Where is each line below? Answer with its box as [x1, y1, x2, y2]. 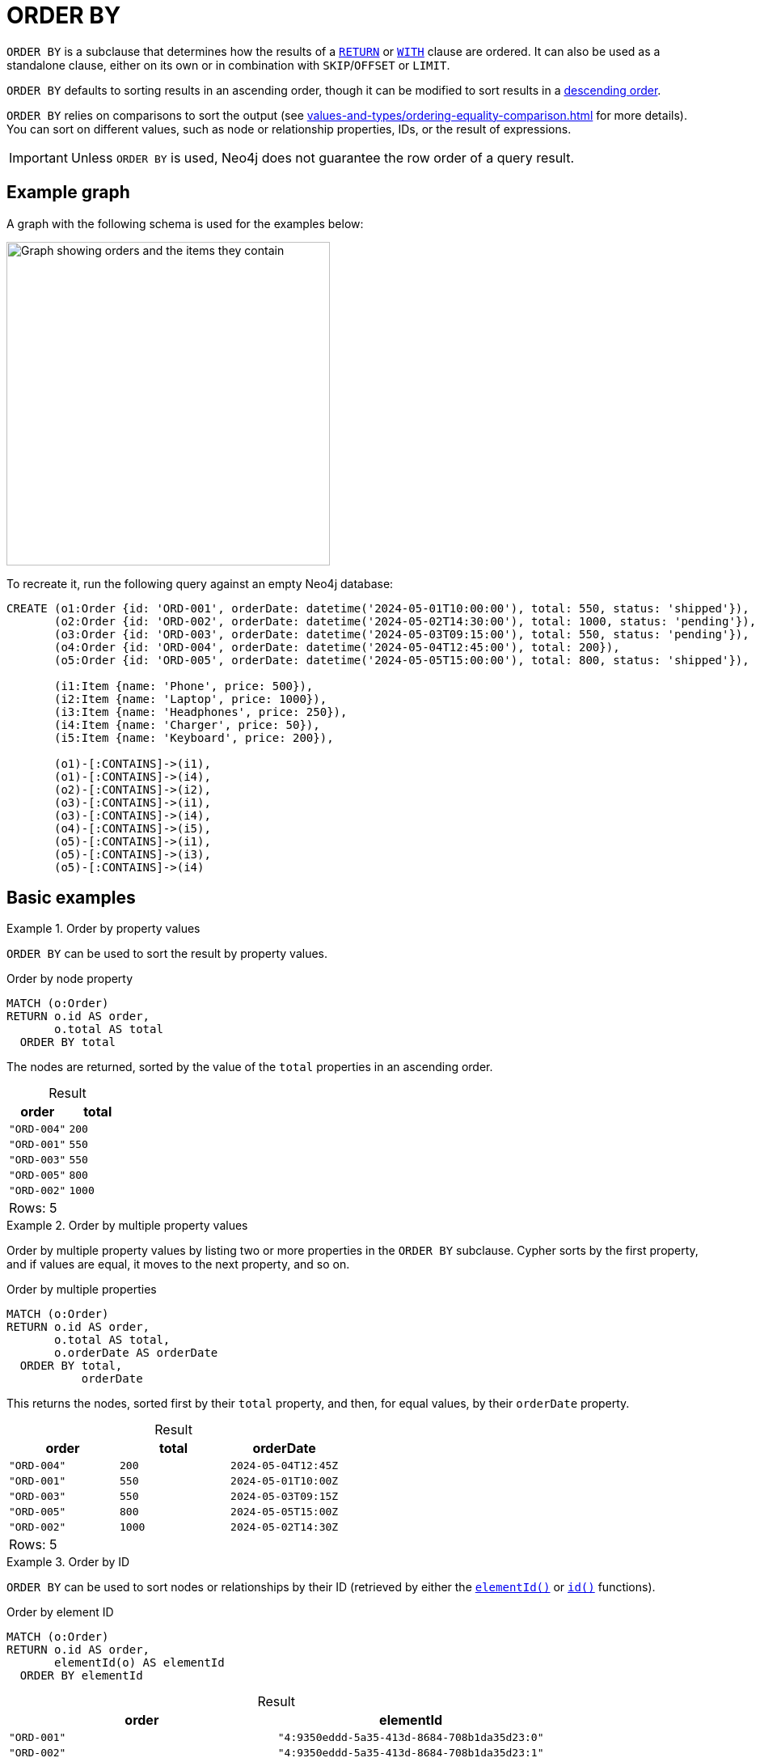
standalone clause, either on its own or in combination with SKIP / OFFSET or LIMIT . [6, 57, 450, 72]
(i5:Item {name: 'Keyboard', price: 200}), [54, 731, 334, 744]
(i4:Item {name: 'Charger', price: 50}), [54, 718, 320, 731]
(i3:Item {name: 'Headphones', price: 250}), [54, 705, 348, 718]
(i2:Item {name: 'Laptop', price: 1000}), [54, 692, 327, 705]
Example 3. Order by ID [6, 1555, 130, 1569]
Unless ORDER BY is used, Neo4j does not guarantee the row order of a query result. [70, 149, 575, 166]
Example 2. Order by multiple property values [6, 1218, 248, 1233]
